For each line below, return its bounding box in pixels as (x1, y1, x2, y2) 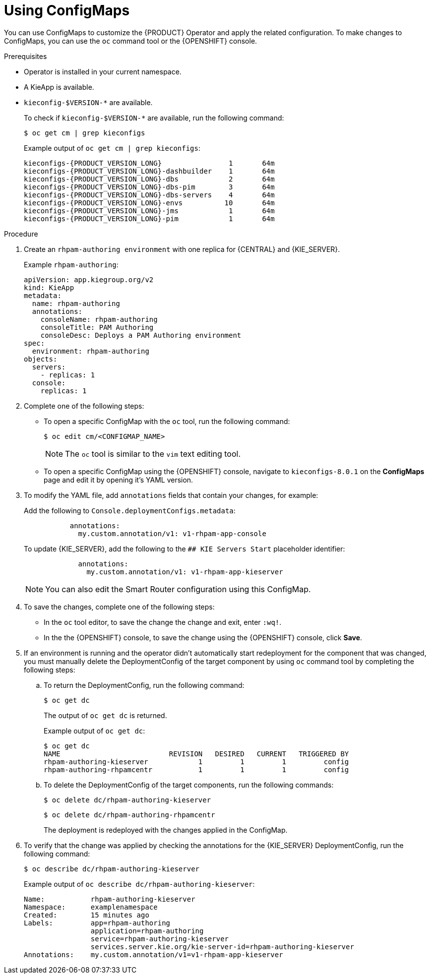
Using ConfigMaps (4, 2, 130, 19)
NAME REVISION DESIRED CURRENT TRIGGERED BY (44, 749, 349, 758)
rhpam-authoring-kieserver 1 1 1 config (44, 757, 349, 766)
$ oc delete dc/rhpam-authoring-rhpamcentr (44, 810, 215, 819)
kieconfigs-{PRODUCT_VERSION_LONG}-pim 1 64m (24, 214, 275, 223)
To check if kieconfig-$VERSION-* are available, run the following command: (24, 113, 284, 122)
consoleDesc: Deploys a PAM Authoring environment (40, 331, 242, 339)
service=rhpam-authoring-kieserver (90, 934, 229, 943)
